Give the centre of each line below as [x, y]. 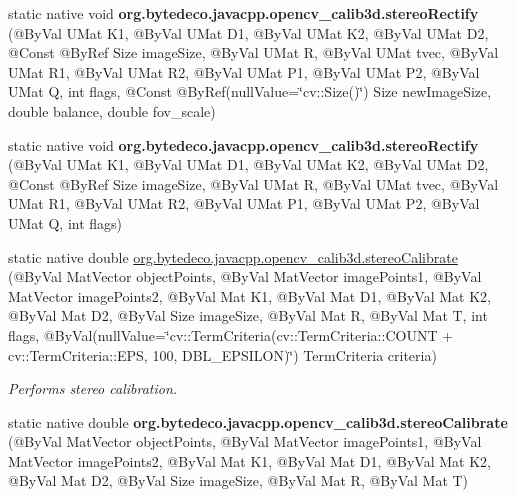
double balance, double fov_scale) [112, 110]
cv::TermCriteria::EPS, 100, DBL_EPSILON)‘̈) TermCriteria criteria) [222, 354]
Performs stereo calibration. [93, 388]
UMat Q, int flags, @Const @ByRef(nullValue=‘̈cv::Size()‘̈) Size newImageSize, [250, 91]
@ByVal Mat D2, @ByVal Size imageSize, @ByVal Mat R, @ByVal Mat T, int [248, 315]
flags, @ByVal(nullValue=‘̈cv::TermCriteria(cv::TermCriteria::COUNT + [231, 334]
